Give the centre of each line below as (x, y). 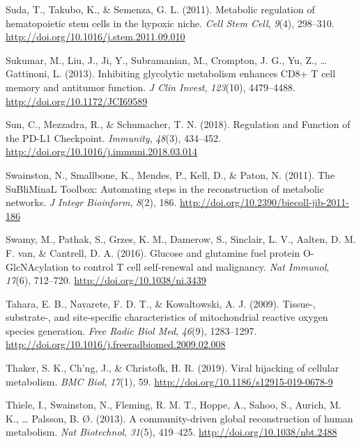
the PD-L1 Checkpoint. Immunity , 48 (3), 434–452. (113, 137)
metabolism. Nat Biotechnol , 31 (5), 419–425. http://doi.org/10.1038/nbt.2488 (171, 432)
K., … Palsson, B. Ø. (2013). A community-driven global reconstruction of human (179, 418)
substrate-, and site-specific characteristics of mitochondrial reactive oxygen (167, 317)
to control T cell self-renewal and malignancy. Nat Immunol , (200, 266)
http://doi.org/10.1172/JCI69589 (77, 101)
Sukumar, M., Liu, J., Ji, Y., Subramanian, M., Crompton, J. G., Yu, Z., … (166, 60)
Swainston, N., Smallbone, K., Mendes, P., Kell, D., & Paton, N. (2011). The (170, 174)
